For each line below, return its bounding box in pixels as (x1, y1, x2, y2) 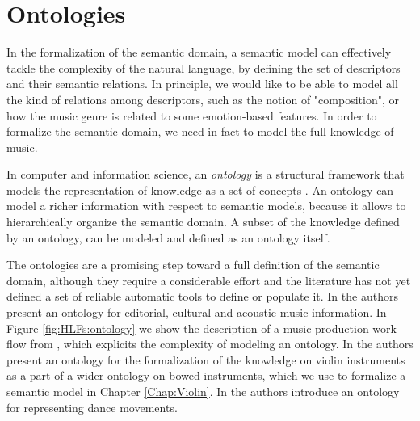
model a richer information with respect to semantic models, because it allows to (6, 197, 406, 214)
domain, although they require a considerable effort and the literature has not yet (6, 272, 411, 288)
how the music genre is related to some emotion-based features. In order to (6, 107, 377, 124)
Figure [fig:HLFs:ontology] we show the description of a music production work (6, 319, 397, 336)
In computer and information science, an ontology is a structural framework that (6, 166, 405, 183)
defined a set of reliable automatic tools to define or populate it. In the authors (6, 288, 398, 305)
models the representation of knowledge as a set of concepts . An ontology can (6, 181, 394, 198)
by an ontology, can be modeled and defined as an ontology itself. (6, 229, 330, 246)
